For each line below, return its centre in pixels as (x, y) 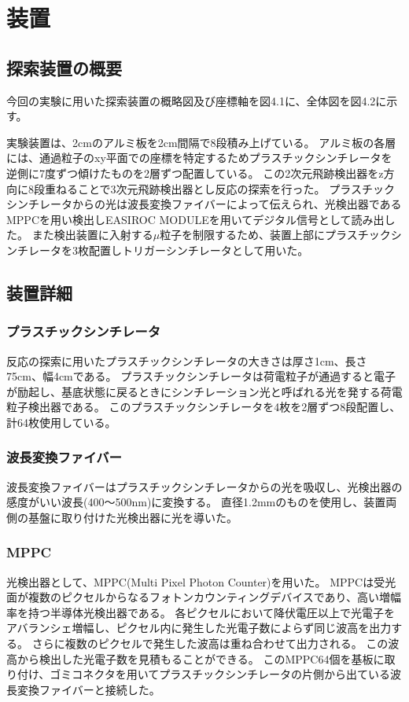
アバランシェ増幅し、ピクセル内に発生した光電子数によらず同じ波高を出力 (199, 628)
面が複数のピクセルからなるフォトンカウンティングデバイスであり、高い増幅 (204, 597)
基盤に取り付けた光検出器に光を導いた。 (133, 517)
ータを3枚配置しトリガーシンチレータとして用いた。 (174, 250)
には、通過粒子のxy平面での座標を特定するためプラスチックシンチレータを (199, 158)
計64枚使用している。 (61, 422)
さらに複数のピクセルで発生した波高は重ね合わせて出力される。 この (210, 643)
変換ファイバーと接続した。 (88, 689)
